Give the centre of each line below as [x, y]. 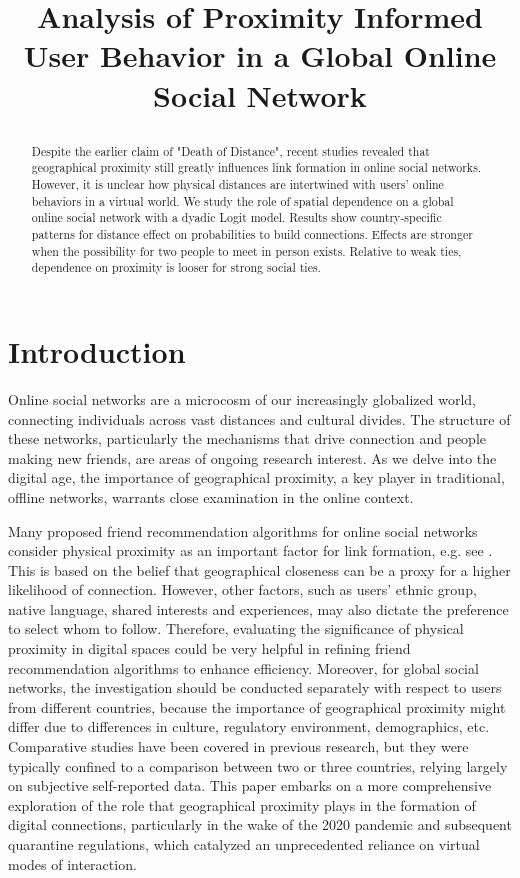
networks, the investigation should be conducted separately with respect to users [255, 687]
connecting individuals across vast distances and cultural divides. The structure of [259, 418]
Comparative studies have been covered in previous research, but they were [238, 746]
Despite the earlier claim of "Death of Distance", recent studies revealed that [230, 150]
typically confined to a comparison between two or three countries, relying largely [258, 765]
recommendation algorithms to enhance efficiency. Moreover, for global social [243, 667]
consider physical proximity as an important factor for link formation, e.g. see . [250, 550]
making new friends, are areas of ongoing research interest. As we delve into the [252, 457]
